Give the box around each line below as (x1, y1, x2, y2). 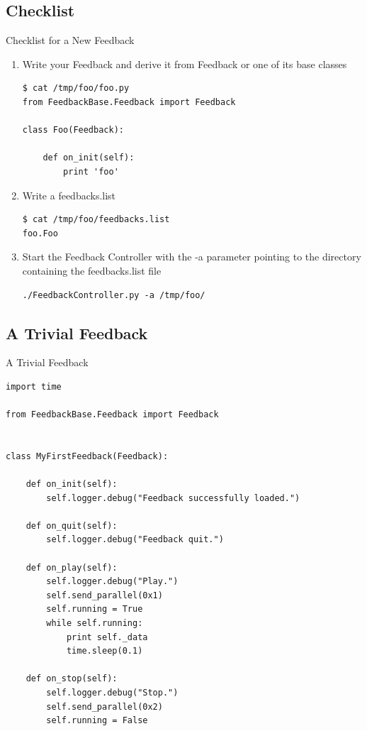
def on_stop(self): (26, 674, 118, 684)
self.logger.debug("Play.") (46, 576, 179, 587)
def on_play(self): (26, 562, 118, 573)
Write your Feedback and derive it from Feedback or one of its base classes (22, 56, 347, 71)
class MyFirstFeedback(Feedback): (6, 451, 169, 461)
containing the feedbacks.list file (22, 263, 162, 277)
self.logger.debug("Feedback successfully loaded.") (46, 493, 300, 503)
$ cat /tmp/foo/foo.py (22, 83, 130, 94)
